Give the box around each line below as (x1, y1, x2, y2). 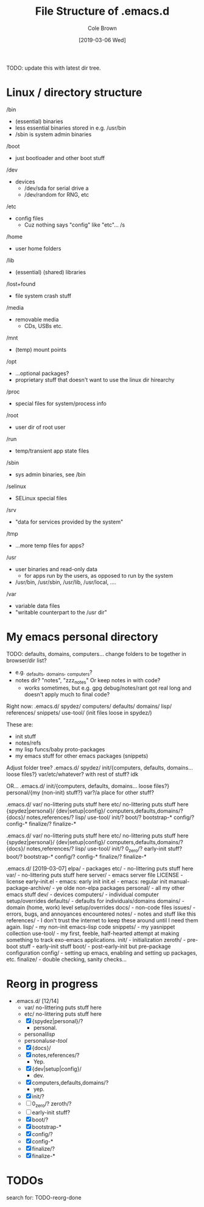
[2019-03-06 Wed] (79, 36, 126, 43)
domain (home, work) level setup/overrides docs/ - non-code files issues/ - (6, 904, 196, 911)
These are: (6, 721, 33, 728)
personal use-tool (24, 1037, 68, 1045)
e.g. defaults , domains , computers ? (15, 668, 93, 677)
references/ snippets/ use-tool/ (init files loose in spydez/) (6, 709, 152, 717)
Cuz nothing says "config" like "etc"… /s (24, 221, 125, 228)
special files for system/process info (15, 399, 107, 407)
